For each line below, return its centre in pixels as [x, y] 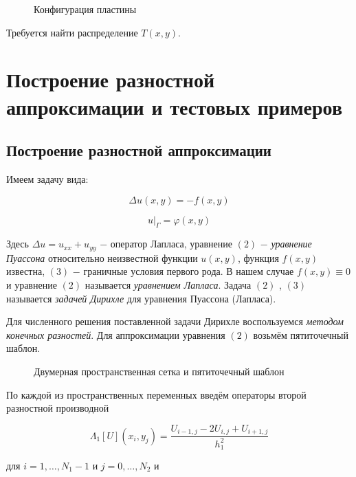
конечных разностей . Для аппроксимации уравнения [116, 334]
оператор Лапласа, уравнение [171, 244]
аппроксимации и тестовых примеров [175, 106]
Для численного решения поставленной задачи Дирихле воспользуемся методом [175, 321]
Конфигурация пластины [85, 9]
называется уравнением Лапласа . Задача [168, 284]
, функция [258, 257]
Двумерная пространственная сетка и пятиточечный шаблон [159, 371]
